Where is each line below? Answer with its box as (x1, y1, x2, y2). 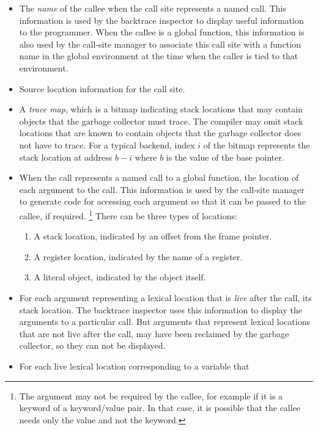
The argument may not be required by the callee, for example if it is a (19, 389, 283, 402)
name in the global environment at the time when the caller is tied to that (19, 49, 298, 62)
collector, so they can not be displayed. (19, 339, 166, 352)
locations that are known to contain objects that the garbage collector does (19, 126, 301, 139)
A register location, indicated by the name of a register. (34, 250, 243, 263)
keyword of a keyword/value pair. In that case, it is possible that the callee (19, 401, 301, 414)
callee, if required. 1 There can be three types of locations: (19, 207, 237, 222)
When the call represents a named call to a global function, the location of (19, 171, 299, 184)
